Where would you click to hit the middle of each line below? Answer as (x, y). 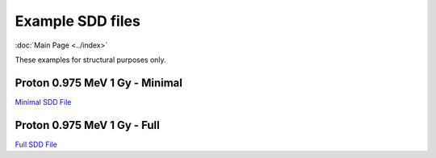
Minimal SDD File (43, 102)
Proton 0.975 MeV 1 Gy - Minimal (99, 83)
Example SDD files (78, 21)
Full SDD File (36, 144)
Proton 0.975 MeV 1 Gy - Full (88, 125)
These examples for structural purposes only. (90, 60)
